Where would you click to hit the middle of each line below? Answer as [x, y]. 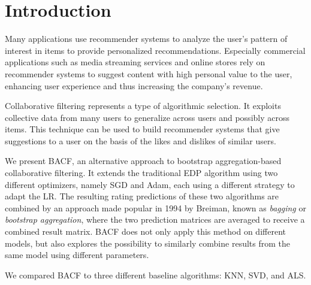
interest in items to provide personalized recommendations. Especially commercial [155, 50]
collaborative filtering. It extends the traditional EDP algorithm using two [141, 173]
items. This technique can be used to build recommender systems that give [142, 129]
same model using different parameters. [77, 255]
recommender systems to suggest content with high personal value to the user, [149, 73]
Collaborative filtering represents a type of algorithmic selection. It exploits [143, 106]
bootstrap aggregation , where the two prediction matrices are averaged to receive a [155, 219]
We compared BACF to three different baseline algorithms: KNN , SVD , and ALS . [155, 275]
